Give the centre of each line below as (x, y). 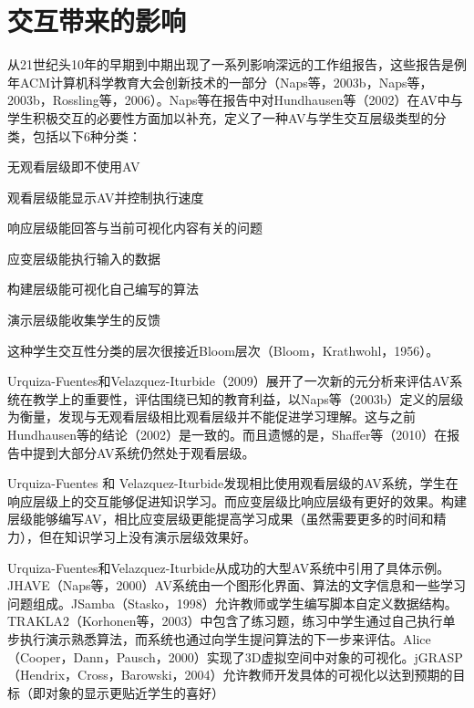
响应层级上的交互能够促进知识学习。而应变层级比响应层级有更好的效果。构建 (237, 500)
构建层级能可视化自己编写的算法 (103, 289)
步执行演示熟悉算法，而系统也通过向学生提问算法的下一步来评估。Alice (219, 638)
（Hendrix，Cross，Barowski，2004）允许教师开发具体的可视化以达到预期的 (230, 675)
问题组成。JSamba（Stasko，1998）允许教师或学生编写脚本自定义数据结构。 (232, 603)
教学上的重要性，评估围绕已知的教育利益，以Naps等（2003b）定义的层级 (248, 398)
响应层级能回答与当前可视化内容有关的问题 (135, 228)
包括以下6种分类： (87, 135)
